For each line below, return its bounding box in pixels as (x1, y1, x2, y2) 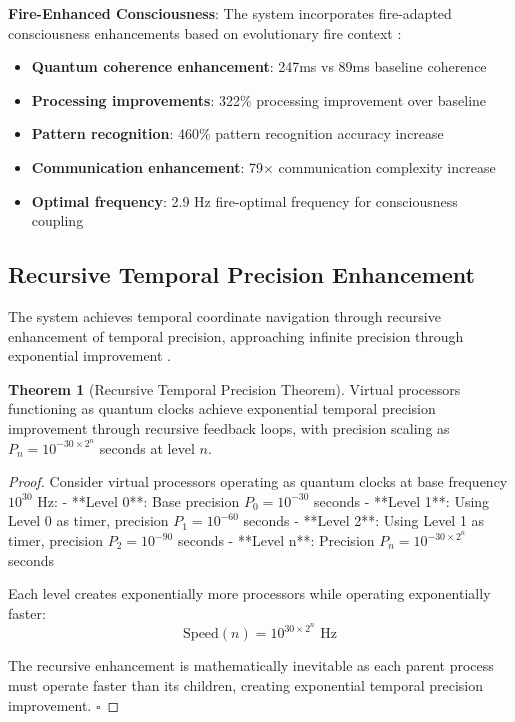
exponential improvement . (8, 345, 172, 366)
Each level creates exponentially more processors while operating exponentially (8, 583, 491, 604)
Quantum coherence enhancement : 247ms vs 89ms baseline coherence (31, 56, 487, 77)
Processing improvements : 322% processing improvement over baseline (31, 89, 487, 110)
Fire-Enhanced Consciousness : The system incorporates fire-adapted (8, 3, 452, 23)
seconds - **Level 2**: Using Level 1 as (243, 510, 485, 531)
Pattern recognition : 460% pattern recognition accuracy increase (31, 123, 444, 144)
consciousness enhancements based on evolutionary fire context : (8, 22, 402, 43)
